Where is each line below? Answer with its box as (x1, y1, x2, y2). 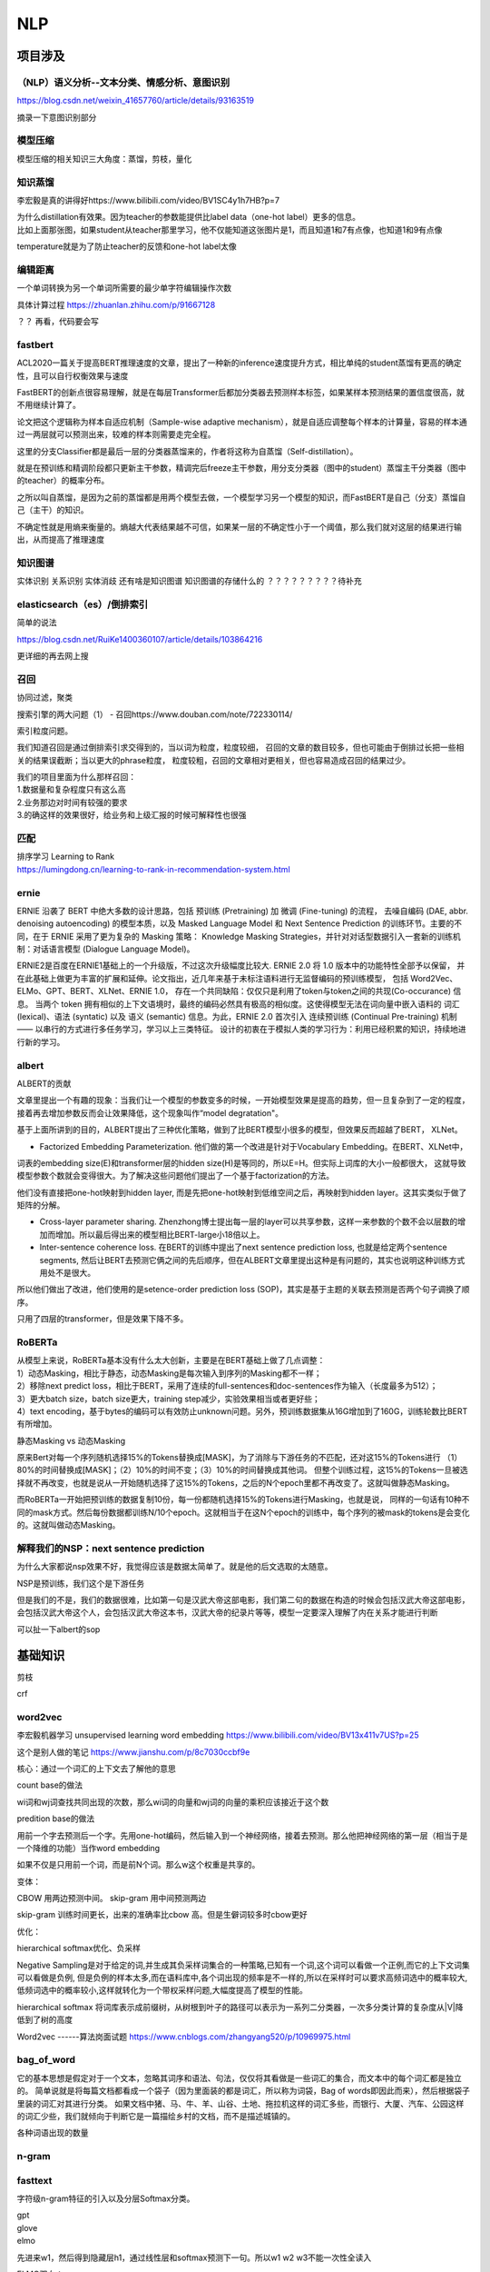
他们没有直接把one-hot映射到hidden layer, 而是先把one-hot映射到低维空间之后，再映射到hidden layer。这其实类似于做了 (16, 1187, 467, 1198)
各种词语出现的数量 (16, 2128, 89, 2138)
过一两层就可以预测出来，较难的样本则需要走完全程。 (16, 429, 216, 440)
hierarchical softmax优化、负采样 (16, 1943, 141, 1954)
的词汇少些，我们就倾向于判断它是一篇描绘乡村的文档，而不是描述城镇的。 (16, 2110, 295, 2121)
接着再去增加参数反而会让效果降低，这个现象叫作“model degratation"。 (16, 1107, 284, 1118)
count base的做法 (16, 1779, 83, 1790)
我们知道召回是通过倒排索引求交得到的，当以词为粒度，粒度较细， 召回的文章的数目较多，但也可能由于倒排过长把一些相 (16, 742, 465, 753)
